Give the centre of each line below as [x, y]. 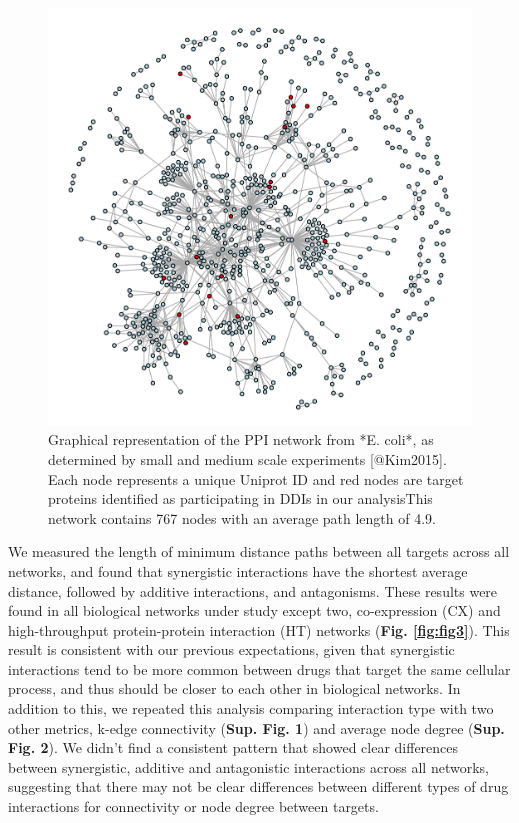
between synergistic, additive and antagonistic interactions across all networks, [248, 766]
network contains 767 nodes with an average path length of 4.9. [242, 517]
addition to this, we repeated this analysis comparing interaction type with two [251, 708]
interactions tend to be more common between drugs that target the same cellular [259, 668]
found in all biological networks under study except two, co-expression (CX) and [254, 610]
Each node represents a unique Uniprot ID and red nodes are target [256, 478]
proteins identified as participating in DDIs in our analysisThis [240, 498]
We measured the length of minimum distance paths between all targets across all [259, 551]
